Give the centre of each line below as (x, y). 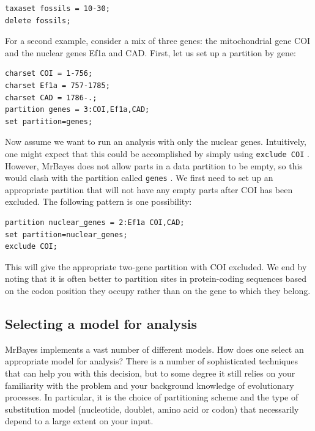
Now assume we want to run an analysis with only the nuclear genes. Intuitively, (156, 142)
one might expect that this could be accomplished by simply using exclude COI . (157, 153)
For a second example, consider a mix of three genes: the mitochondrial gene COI (158, 41)
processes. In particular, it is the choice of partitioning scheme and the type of (152, 397)
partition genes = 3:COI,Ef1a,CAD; (77, 110)
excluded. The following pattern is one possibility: (98, 201)
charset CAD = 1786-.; (51, 98)
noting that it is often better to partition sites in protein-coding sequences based (156, 278)
